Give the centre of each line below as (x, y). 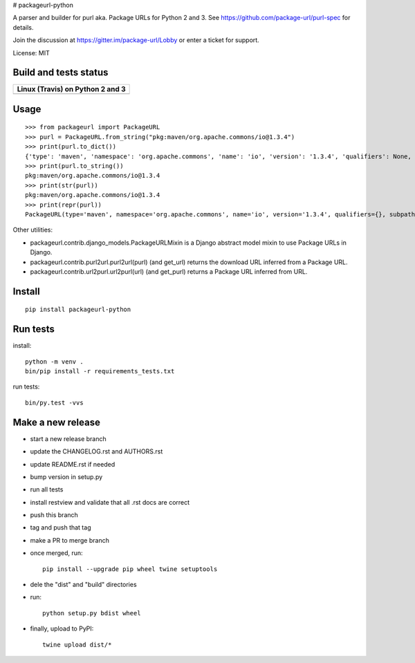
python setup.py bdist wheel (92, 613)
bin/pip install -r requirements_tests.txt (100, 371)
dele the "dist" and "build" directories (84, 585)
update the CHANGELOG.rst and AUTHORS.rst (96, 451)
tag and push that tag (61, 527)
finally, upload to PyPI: (62, 628)
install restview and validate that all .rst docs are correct (110, 502)
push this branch (54, 515)
